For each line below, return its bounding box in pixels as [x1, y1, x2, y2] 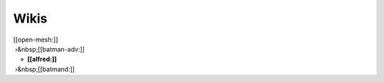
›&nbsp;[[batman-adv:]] [14, 45, 85, 53]
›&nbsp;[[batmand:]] [14, 64, 75, 74]
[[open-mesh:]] [13, 35, 58, 44]
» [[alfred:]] [20, 55, 57, 64]
